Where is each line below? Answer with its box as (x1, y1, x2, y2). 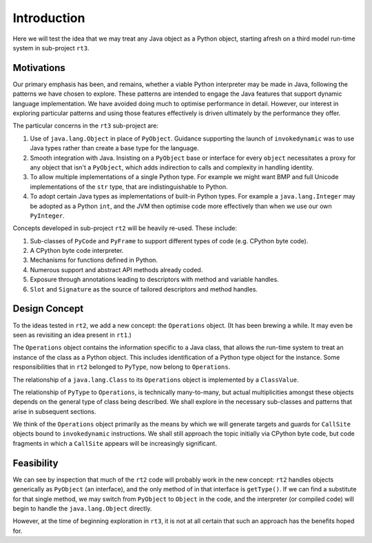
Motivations (12, 62, 65, 74)
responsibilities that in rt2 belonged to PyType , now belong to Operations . (12, 362, 231, 371)
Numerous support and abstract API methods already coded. (30, 265, 203, 274)
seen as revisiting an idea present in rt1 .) (12, 331, 132, 339)
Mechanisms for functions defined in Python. (30, 256, 158, 265)
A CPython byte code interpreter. (30, 247, 124, 255)
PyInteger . (30, 211, 65, 220)
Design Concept (12, 303, 84, 315)
